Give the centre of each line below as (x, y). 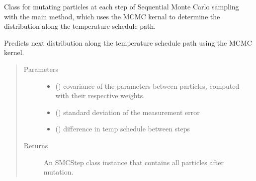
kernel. (14, 52)
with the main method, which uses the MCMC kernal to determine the (112, 16)
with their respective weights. (100, 95)
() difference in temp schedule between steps (123, 129)
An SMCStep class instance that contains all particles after (133, 162)
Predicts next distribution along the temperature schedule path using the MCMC (128, 42)
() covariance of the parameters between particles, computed (147, 86)
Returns (36, 145)
